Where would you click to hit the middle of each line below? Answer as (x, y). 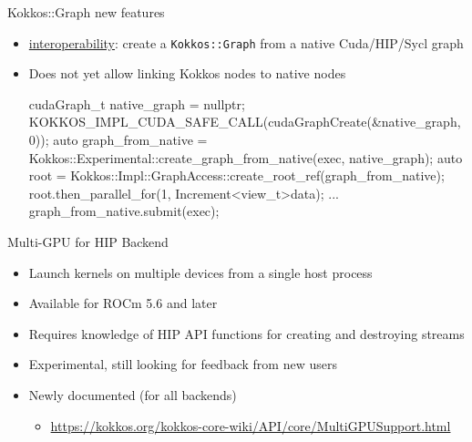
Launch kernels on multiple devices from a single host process (200, 272)
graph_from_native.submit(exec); (124, 211)
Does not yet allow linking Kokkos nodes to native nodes (187, 73)
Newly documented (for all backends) (133, 394)
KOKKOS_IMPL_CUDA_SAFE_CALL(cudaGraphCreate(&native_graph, (245, 122)
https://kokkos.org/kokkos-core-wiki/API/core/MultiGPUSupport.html (251, 425)
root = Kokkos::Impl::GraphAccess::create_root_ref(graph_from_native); (236, 175)
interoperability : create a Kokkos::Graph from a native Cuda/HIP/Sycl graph (246, 42)
